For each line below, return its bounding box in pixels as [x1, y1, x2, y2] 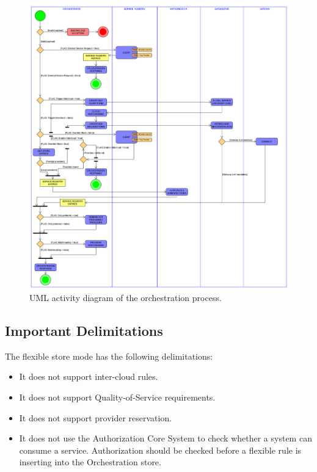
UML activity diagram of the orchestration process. [29, 291, 222, 303]
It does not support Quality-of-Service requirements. [19, 390, 216, 403]
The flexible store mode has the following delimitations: [5, 349, 213, 362]
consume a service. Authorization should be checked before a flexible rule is [19, 443, 302, 456]
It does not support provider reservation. [19, 411, 172, 424]
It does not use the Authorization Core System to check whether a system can [19, 432, 312, 445]
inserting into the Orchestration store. [19, 456, 161, 468]
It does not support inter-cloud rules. [19, 370, 158, 383]
